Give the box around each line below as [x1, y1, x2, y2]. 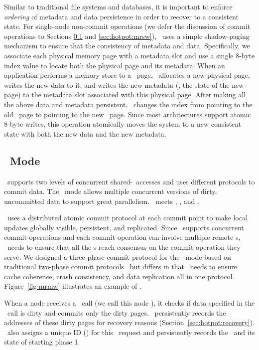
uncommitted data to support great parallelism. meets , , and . [4, 195, 199, 206]
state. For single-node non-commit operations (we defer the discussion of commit [4, 21, 251, 31]
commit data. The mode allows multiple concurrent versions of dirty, [4, 186, 217, 196]
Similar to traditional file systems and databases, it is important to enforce [4, 1, 233, 11]
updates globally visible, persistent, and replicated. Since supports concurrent [4, 222, 244, 232]
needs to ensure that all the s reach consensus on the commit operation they [7, 242, 241, 252]
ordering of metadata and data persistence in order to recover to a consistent [4, 11, 239, 21]
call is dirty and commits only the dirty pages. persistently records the [7, 307, 226, 318]
